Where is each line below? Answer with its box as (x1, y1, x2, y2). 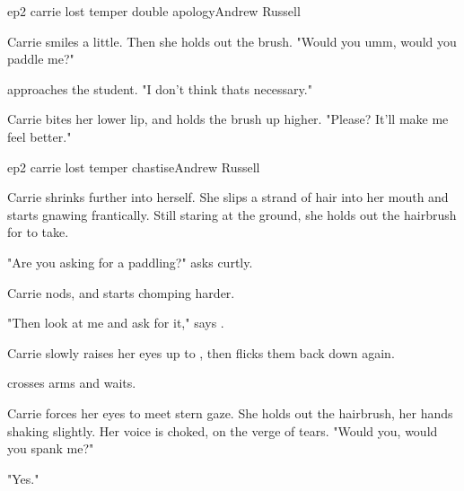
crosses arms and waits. (7, 373, 136, 392)
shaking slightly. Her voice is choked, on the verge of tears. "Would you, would (7, 421, 438, 440)
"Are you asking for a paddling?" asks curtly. (7, 252, 253, 271)
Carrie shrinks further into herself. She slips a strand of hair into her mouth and (7, 188, 449, 206)
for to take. (7, 223, 69, 241)
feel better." (7, 127, 72, 145)
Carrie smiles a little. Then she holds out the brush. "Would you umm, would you (7, 31, 457, 50)
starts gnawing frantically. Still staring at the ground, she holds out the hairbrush (7, 205, 457, 224)
